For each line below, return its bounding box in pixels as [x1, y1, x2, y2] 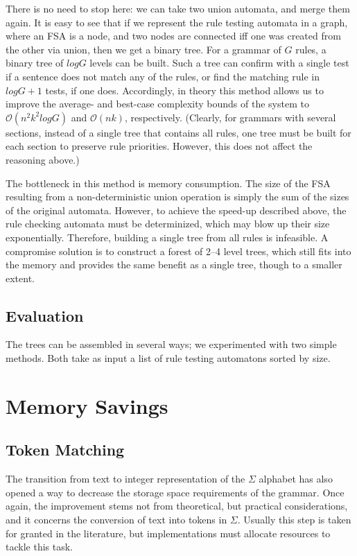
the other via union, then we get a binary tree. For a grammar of [6, 42, 281, 56]
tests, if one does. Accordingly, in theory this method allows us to [45, 82, 324, 97]
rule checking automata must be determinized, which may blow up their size [6, 216, 330, 231]
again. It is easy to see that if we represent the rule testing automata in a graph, [6, 15, 348, 29]
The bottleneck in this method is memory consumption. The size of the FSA [6, 175, 331, 190]
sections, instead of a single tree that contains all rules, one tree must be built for [6, 125, 351, 139]
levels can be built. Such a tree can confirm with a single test [89, 55, 349, 70]
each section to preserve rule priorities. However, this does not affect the [6, 139, 313, 153]
